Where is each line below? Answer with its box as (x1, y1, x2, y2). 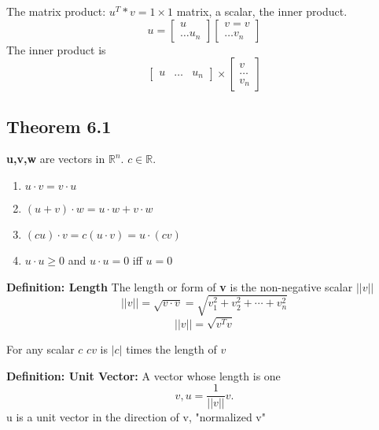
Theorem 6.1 (6, 113, 112, 138)
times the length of (126, 340, 217, 357)
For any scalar (6, 340, 75, 357)
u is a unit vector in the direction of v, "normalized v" (6, 409, 266, 425)
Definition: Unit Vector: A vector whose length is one (6, 367, 281, 384)
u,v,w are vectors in (6, 150, 105, 167)
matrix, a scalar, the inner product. (176, 3, 348, 19)
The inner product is (6, 41, 106, 57)
